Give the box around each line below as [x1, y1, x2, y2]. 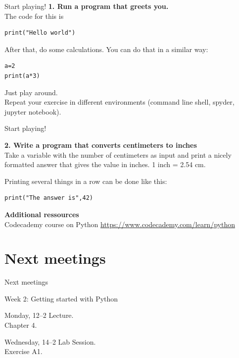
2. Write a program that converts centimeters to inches [4, 139, 197, 150]
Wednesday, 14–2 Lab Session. [4, 336, 96, 347]
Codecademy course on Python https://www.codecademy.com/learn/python [4, 219, 235, 229]
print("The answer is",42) [4, 194, 93, 202]
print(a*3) [4, 72, 40, 79]
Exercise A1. [4, 346, 43, 357]
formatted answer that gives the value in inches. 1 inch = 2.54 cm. [4, 159, 206, 170]
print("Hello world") [4, 29, 76, 37]
